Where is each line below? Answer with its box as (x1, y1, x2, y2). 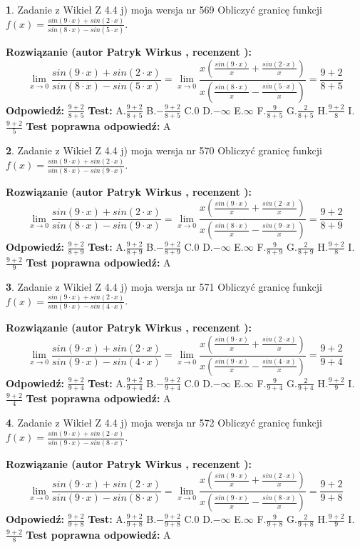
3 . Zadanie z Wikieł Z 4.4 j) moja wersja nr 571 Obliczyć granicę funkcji (6, 279, 322, 294)
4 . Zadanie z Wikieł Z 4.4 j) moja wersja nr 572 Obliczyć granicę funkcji (6, 415, 322, 430)
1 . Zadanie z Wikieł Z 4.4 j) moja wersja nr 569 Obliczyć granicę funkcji (6, 2, 322, 16)
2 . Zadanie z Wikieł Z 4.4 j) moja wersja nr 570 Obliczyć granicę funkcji (6, 143, 322, 158)
